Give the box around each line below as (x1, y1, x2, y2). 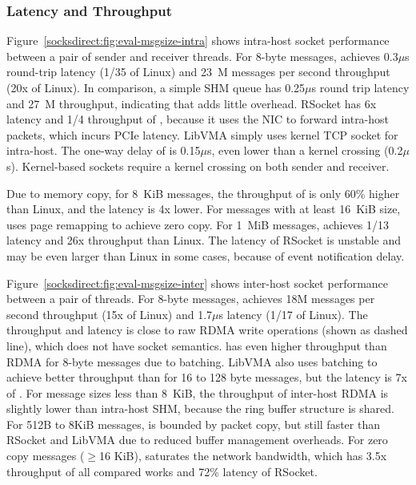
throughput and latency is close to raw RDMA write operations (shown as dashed (6, 321, 408, 338)
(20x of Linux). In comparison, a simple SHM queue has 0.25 (6, 79, 306, 95)
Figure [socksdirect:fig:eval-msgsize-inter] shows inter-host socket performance (6, 274, 389, 291)
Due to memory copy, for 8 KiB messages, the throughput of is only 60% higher (6, 184, 400, 201)
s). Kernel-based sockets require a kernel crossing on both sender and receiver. (6, 157, 390, 174)
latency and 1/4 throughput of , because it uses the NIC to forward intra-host (6, 111, 390, 127)
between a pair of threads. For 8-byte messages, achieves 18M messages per (6, 290, 375, 307)
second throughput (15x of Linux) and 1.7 (6, 305, 213, 322)
